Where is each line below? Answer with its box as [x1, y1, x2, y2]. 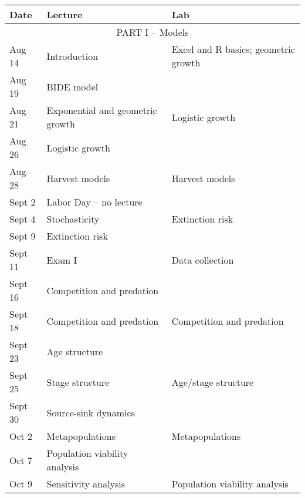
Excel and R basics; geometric [171, 42, 295, 56]
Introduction [46, 49, 99, 63]
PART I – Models [116, 25, 189, 39]
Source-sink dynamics [46, 405, 135, 419]
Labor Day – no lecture [46, 195, 143, 208]
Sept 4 [9, 212, 36, 226]
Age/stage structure [171, 375, 254, 389]
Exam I [46, 253, 77, 267]
